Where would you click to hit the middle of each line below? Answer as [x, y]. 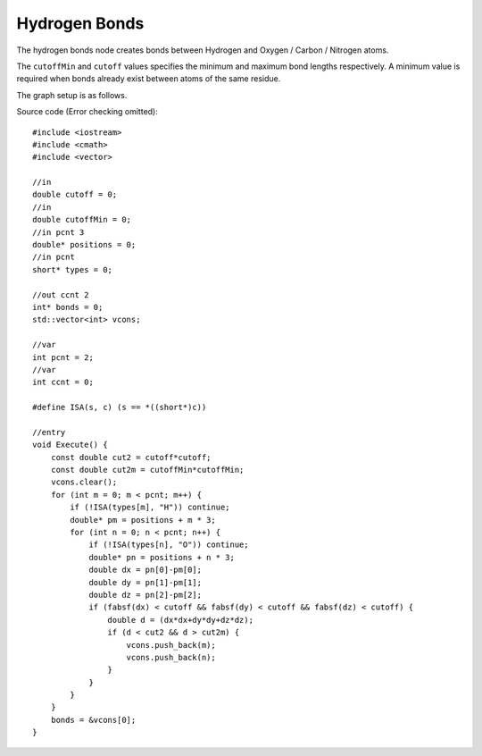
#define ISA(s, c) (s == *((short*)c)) [120, 407]
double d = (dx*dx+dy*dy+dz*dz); [181, 620]
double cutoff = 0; [75, 195]
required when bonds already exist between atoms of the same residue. [149, 79]
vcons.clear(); [84, 482]
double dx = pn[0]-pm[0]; [145, 570]
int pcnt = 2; [63, 357]
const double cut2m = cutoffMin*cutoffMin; [147, 470]
